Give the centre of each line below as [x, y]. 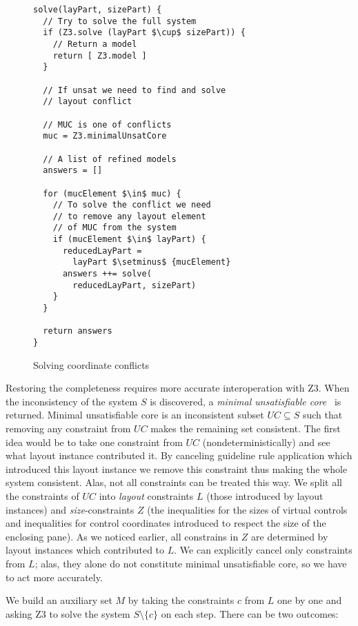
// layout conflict [88, 102]
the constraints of [42, 496]
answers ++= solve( [107, 274]
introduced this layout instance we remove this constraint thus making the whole [177, 468]
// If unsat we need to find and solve [135, 90]
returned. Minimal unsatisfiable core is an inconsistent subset [135, 415]
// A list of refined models [110, 159]
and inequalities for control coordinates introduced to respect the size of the [166, 523]
